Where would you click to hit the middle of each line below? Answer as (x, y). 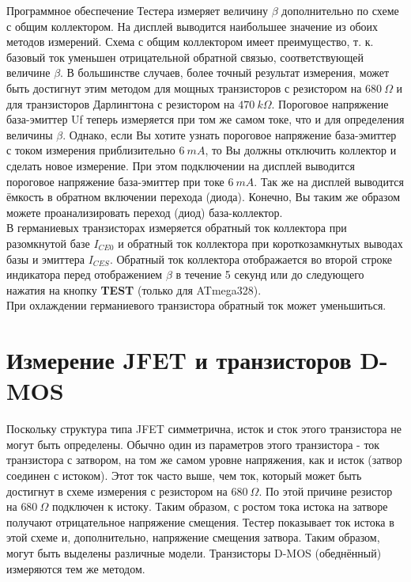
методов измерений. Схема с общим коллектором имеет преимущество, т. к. (190, 42)
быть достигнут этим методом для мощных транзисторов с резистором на (184, 87)
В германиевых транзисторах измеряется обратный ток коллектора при (177, 228)
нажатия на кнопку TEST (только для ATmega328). (134, 289)
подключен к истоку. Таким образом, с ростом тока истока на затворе (220, 506)
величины (30, 134)
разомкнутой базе (48, 243)
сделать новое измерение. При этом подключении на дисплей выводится (181, 165)
